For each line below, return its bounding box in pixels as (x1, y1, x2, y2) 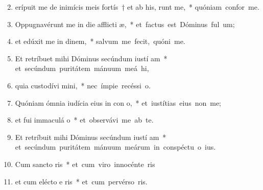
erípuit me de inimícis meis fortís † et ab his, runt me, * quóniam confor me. (15, 2, 259, 12)
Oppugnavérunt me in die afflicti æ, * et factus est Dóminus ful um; (15, 18, 235, 29)
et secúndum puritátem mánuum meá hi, (15, 63, 149, 74)
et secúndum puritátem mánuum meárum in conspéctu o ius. (15, 141, 216, 152)
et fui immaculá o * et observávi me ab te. (15, 114, 154, 125)
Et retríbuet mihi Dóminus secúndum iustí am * (15, 53, 168, 63)
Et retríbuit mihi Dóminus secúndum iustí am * (15, 131, 166, 142)
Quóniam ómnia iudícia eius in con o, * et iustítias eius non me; (15, 97, 222, 108)
